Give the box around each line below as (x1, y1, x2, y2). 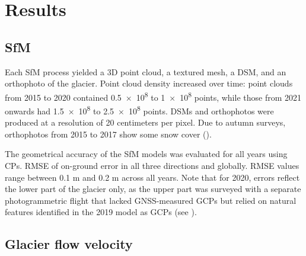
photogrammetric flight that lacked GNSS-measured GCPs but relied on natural (5, 194, 297, 206)
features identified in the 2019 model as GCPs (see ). (5, 206, 197, 218)
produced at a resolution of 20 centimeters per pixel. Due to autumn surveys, (5, 116, 286, 129)
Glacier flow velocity (5, 235, 133, 253)
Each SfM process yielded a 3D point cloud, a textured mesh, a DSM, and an (5, 65, 286, 78)
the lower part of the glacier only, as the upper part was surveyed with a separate (5, 183, 301, 195)
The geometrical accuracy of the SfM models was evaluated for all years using (5, 148, 288, 160)
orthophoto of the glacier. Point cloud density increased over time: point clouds (5, 77, 293, 89)
